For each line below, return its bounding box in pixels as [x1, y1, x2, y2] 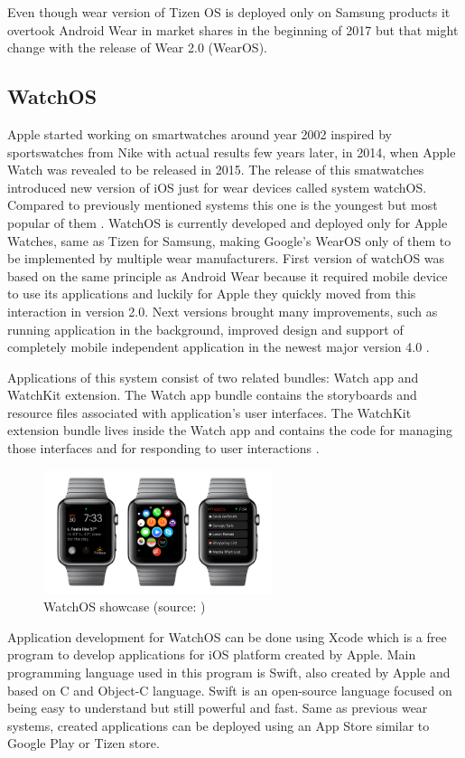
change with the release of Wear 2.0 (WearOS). [7, 38, 267, 57]
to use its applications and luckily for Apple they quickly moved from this [7, 284, 416, 303]
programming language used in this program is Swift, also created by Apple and [7, 663, 451, 682]
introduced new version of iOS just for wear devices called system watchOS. [7, 177, 427, 196]
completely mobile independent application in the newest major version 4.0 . [7, 337, 430, 356]
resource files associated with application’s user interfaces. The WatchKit [7, 403, 412, 422]
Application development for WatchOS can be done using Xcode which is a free [7, 627, 447, 646]
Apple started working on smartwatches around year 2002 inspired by [7, 124, 392, 143]
